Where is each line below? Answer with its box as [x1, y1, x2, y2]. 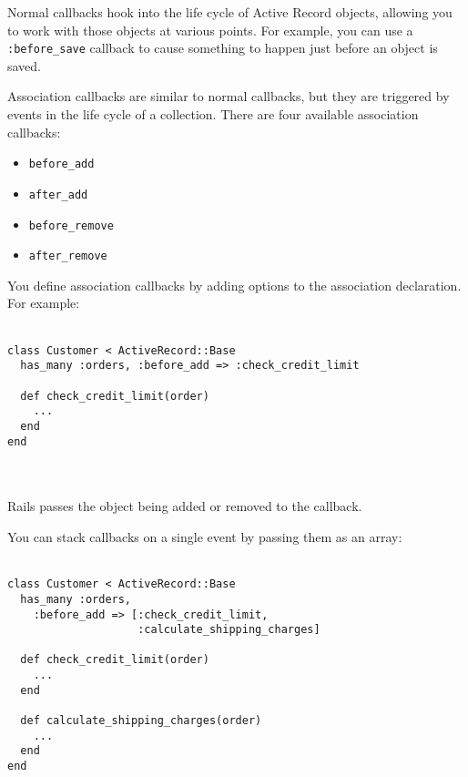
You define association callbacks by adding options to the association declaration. [7, 275, 462, 294]
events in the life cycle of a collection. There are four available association [7, 105, 419, 124]
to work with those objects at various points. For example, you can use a [7, 20, 413, 39]
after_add [28, 188, 88, 201]
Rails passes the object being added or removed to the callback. [7, 496, 362, 516]
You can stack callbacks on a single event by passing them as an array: [7, 527, 402, 546]
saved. [7, 56, 42, 75]
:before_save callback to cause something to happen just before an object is [7, 38, 438, 57]
